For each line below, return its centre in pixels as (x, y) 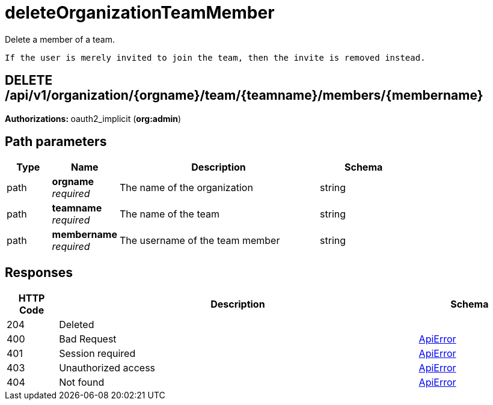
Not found (82, 382)
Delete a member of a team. (60, 39)
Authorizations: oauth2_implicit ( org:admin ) (93, 118)
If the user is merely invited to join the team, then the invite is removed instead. (215, 57)
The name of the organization (186, 188)
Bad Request (88, 339)
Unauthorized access (107, 368)
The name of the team (169, 214)
